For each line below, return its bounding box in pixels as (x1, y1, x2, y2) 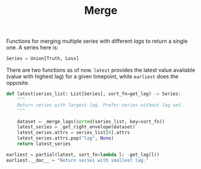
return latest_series (17, 141, 71, 147)
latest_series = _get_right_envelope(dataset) (17, 124, 136, 130)
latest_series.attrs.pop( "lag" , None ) (17, 135, 114, 141)
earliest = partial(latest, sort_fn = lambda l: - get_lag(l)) (6, 152, 160, 158)
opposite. (6, 79, 30, 87)
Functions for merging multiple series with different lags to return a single (6, 37, 188, 45)
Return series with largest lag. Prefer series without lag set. (17, 102, 184, 108)
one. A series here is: (6, 44, 59, 51)
